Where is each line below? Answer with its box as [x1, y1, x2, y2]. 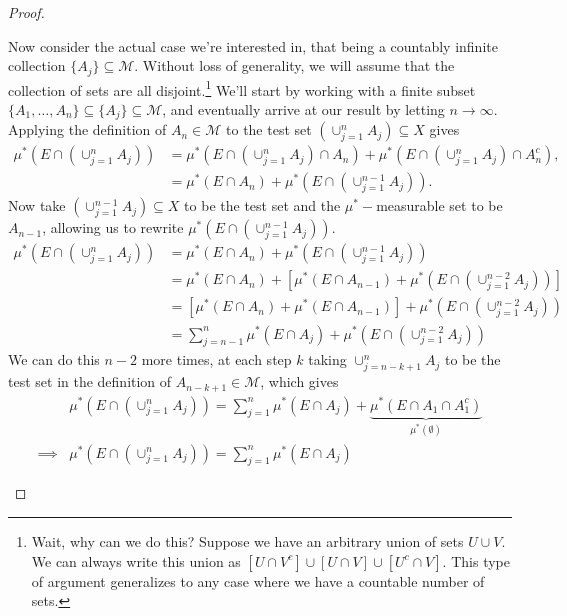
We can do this [8, 349, 100, 370]
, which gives [260, 371, 339, 392]
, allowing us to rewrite [42, 217, 184, 238]
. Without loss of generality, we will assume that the [134, 55, 455, 76]
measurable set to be [376, 195, 503, 216]
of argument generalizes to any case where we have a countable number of [31, 570, 485, 591]
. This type [442, 550, 510, 571]
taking [308, 349, 347, 370]
